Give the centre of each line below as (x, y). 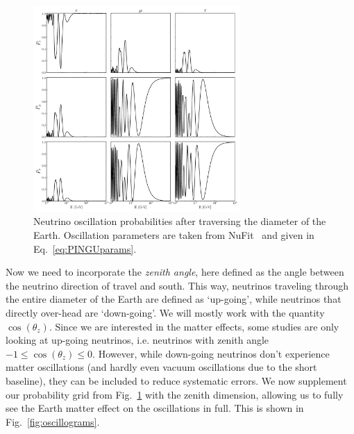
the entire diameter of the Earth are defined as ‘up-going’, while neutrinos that (174, 299)
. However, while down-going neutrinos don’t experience (211, 353)
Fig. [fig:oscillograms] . (53, 421)
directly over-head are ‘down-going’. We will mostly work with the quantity (165, 312)
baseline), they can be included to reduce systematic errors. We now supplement (176, 380)
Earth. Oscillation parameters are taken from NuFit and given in (174, 234)
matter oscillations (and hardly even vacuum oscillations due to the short (161, 367)
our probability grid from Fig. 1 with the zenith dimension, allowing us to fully (175, 394)
